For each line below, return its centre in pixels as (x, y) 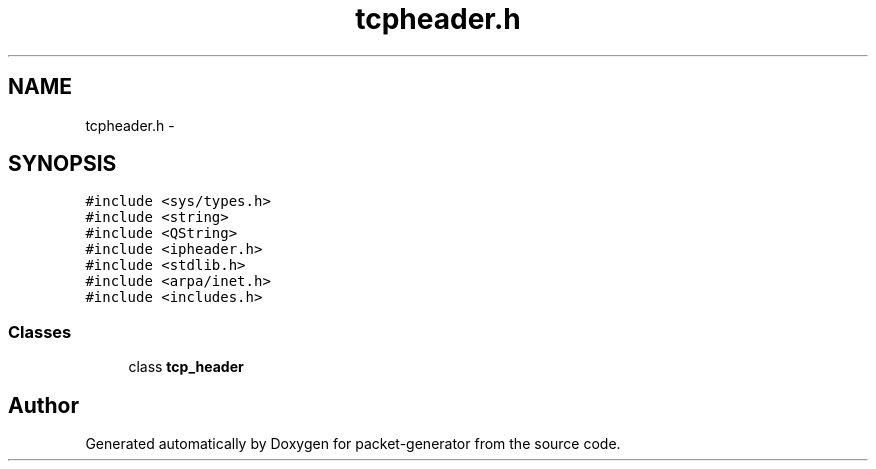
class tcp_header (186, 367)
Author (43, 405)
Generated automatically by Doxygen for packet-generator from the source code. (353, 444)
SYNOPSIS (62, 164)
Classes (40, 331)
